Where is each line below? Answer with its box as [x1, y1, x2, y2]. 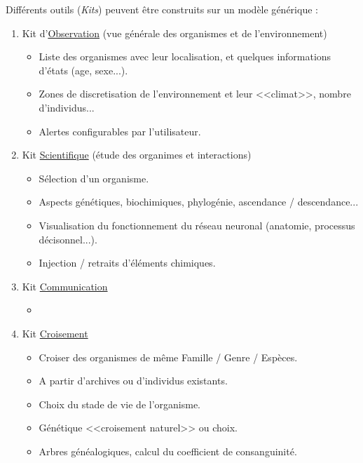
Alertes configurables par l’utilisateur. [39, 123, 201, 138]
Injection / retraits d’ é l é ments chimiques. [39, 255, 216, 270]
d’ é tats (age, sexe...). [39, 62, 128, 77]
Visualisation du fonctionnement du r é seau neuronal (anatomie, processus [39, 217, 355, 232]
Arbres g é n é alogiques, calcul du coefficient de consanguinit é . [39, 443, 297, 458]
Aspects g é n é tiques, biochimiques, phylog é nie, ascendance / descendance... [39, 194, 359, 209]
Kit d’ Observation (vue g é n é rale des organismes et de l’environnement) [22, 25, 327, 40]
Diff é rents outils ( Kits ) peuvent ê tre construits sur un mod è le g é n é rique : [6, 2, 318, 16]
